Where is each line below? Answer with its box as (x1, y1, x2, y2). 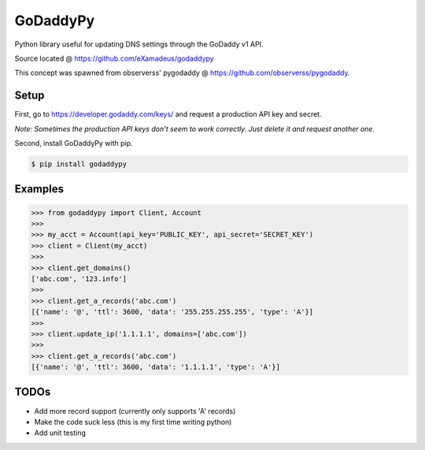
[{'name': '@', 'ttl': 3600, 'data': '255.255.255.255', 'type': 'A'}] (31, 307, 314, 317)
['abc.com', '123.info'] (31, 274, 128, 283)
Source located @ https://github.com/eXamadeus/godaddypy (14, 54, 214, 63)
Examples (14, 182, 65, 196)
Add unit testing (34, 428, 87, 437)
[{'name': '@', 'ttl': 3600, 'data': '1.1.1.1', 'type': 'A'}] (31, 363, 281, 372)
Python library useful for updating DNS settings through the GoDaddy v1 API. (14, 39, 264, 49)
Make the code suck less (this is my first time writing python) (34, 417, 232, 426)
